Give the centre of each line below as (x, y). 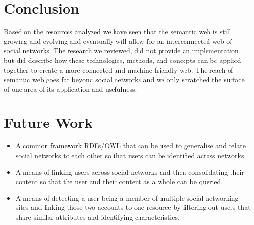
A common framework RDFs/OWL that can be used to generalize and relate (130, 146)
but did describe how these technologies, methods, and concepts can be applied (123, 60)
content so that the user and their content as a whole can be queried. (119, 181)
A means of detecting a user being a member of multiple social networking (127, 197)
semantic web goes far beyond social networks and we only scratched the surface (124, 79)
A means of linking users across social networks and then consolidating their (130, 172)
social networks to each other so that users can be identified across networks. (131, 155)
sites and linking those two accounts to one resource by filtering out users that (133, 207)
